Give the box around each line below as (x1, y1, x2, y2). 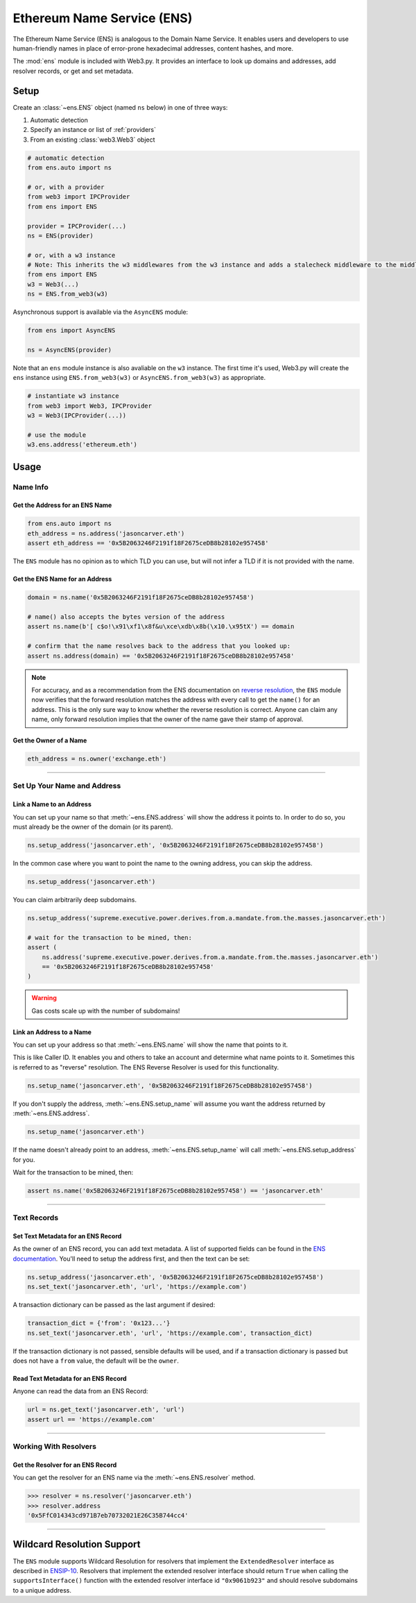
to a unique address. (12, 1586, 72, 1594)
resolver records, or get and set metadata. (12, 67, 134, 75)
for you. (12, 1155, 35, 1163)
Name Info (12, 482, 49, 492)
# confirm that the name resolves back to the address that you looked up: (27, 642, 291, 650)
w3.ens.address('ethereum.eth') (27, 441, 138, 449)
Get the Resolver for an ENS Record (12, 1461, 117, 1469)
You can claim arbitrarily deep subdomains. (12, 895, 137, 904)
